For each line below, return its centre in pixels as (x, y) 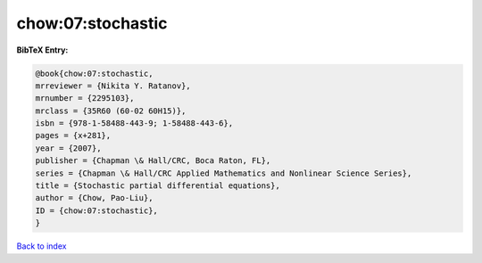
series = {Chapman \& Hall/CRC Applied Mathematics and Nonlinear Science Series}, (224, 173)
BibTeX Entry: (42, 50)
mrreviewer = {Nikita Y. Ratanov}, (113, 86)
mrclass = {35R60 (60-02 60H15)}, (111, 111)
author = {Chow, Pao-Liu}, (94, 198)
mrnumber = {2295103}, (85, 99)
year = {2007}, (68, 148)
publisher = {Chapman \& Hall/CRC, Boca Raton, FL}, (153, 161)
